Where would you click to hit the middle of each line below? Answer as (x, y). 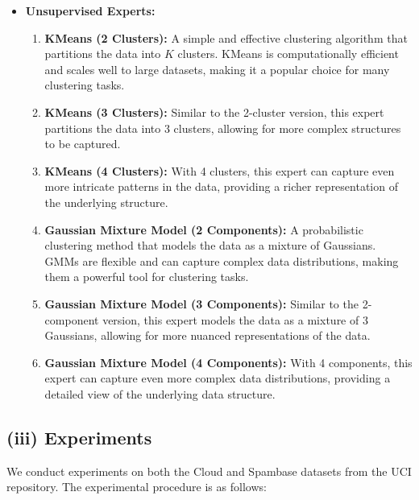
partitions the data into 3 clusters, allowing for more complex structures (223, 128)
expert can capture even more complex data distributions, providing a (218, 378)
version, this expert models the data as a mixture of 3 (235, 319)
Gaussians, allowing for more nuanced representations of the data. (207, 335)
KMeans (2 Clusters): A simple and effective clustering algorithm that (226, 37)
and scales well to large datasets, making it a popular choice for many (217, 69)
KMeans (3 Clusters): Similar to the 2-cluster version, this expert (214, 112)
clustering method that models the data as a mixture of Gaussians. (210, 245)
